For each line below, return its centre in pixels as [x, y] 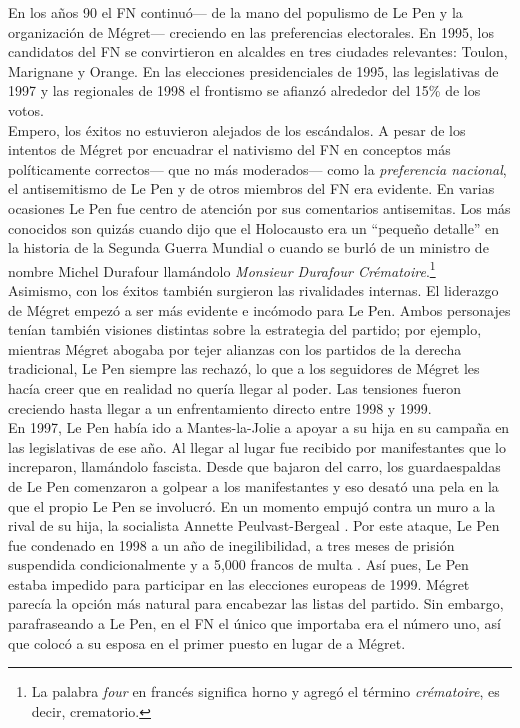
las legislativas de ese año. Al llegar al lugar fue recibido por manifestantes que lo [257, 446]
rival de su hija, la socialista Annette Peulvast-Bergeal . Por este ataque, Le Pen [254, 525]
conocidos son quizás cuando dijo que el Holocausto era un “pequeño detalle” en [254, 227]
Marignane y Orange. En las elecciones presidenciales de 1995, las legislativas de [253, 70]
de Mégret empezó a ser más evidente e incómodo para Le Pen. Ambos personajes [259, 309]
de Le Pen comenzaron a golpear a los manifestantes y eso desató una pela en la [253, 485]
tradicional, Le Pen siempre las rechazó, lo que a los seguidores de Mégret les [244, 368]
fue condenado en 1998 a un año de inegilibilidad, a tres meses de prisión [231, 544]
